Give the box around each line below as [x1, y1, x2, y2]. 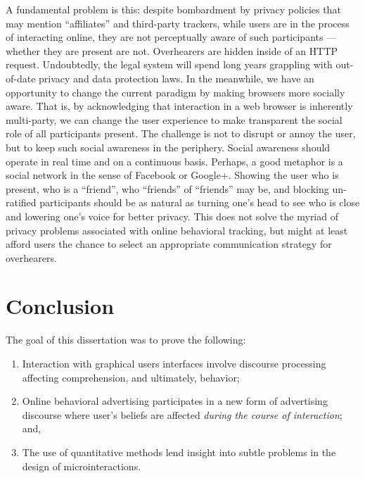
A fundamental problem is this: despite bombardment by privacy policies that [6, 2, 341, 16]
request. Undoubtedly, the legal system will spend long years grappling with [6, 57, 333, 72]
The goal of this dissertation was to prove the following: [6, 332, 246, 347]
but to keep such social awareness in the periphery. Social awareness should [6, 139, 331, 154]
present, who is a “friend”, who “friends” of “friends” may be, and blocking [6, 181, 329, 196]
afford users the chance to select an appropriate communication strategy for [6, 237, 332, 251]
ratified [6, 195, 37, 210]
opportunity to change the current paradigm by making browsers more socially [6, 84, 345, 99]
